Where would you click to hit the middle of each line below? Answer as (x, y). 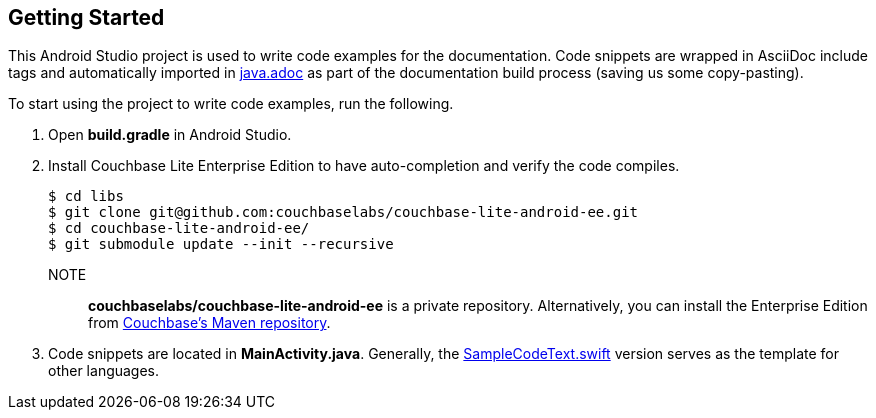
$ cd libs (86, 196)
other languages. (104, 371)
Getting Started (86, 17)
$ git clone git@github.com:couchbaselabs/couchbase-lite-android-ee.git (343, 212)
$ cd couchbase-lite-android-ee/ (179, 228)
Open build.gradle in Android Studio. (170, 135)
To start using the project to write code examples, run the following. (231, 104)
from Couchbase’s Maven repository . (209, 323)
